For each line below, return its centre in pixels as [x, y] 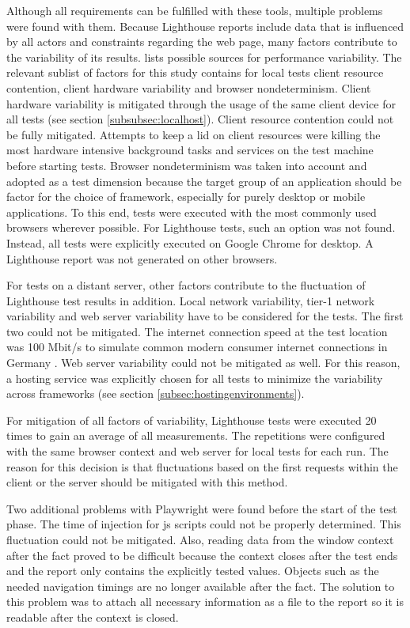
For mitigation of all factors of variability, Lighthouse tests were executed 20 [192, 420]
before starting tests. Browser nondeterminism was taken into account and [187, 165]
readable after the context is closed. [93, 617]
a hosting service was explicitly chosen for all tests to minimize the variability [195, 378]
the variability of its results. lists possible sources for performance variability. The [204, 57]
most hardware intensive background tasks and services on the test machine [190, 150]
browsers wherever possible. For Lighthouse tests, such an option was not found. [201, 227]
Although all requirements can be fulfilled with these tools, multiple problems [195, 10]
